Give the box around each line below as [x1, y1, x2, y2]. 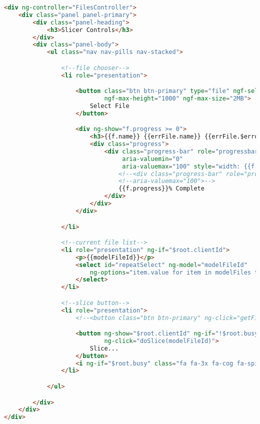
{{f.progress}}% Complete [118, 185, 204, 192]
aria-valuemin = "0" [122, 155, 183, 162]
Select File [89, 102, 129, 109]
